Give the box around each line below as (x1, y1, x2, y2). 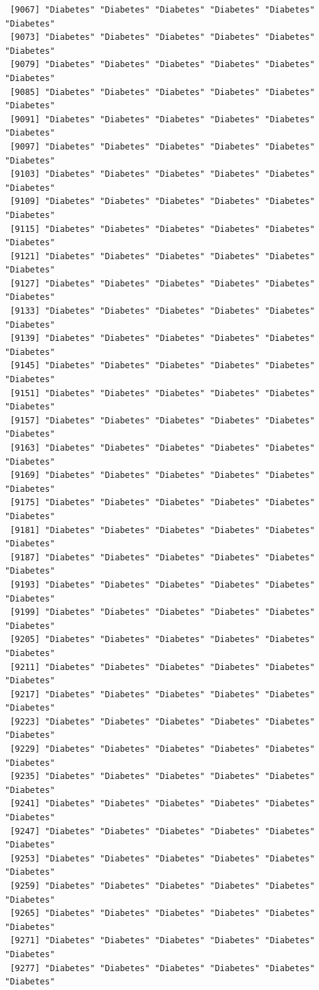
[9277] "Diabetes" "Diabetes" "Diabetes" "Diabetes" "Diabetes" (10, 963, 315, 973)
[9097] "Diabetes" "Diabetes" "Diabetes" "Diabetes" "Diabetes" (10, 141, 315, 152)
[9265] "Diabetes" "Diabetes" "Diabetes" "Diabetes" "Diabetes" (10, 908, 315, 919)
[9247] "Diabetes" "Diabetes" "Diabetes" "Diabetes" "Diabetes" (10, 826, 315, 836)
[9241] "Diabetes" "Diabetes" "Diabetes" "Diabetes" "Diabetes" (10, 799, 315, 809)
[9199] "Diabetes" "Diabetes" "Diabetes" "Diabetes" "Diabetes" (10, 607, 315, 618)
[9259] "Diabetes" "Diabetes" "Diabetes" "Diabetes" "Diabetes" (10, 881, 315, 891)
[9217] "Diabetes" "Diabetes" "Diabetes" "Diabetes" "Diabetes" (10, 689, 315, 699)
